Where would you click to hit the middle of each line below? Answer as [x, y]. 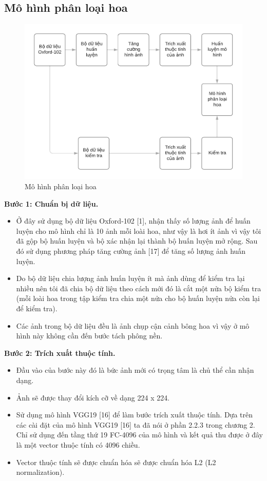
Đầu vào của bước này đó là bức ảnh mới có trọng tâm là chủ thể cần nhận [135, 370]
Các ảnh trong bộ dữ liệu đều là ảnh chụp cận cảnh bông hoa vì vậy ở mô [133, 325]
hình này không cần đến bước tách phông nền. [89, 336]
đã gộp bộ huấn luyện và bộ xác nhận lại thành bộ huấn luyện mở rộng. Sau [137, 241]
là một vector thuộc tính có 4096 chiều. [78, 444]
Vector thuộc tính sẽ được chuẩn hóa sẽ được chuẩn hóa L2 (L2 [116, 462]
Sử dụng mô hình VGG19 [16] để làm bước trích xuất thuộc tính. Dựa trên [134, 415]
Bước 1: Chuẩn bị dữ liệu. [51, 203]
